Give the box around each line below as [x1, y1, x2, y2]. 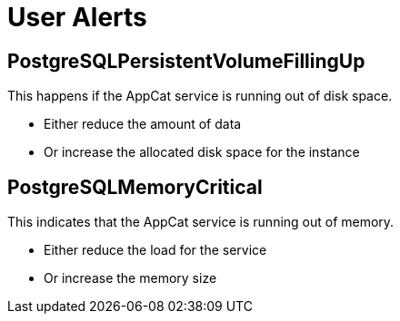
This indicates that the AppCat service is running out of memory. [7, 214, 395, 230]
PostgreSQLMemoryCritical [7, 175, 263, 199]
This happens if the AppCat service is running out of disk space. [7, 88, 393, 104]
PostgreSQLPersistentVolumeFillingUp [7, 49, 365, 73]
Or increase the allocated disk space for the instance [44, 144, 360, 160]
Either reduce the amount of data [44, 116, 242, 132]
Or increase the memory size [44, 270, 217, 287]
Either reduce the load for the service [44, 242, 267, 258]
